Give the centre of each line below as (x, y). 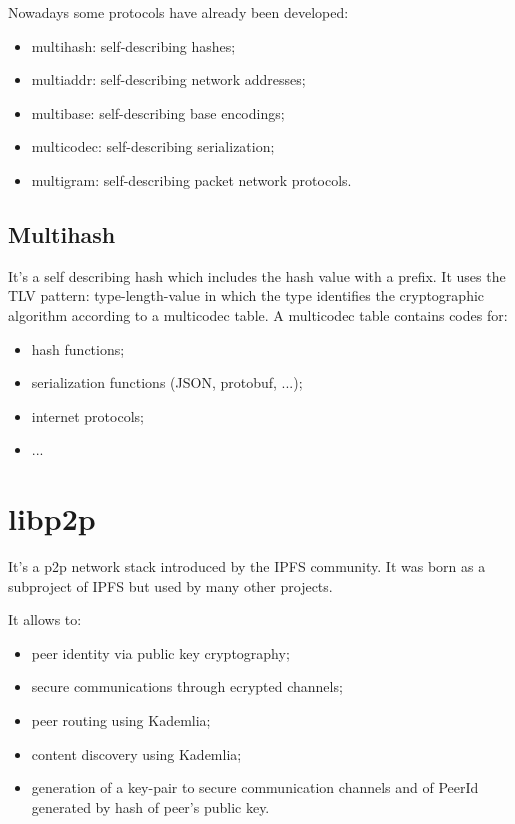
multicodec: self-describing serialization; (153, 146)
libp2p (52, 518)
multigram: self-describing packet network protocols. (191, 179)
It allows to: (45, 619)
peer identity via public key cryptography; (160, 652)
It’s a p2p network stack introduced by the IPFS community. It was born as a (247, 566)
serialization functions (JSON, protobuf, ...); (167, 382)
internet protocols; (87, 415)
